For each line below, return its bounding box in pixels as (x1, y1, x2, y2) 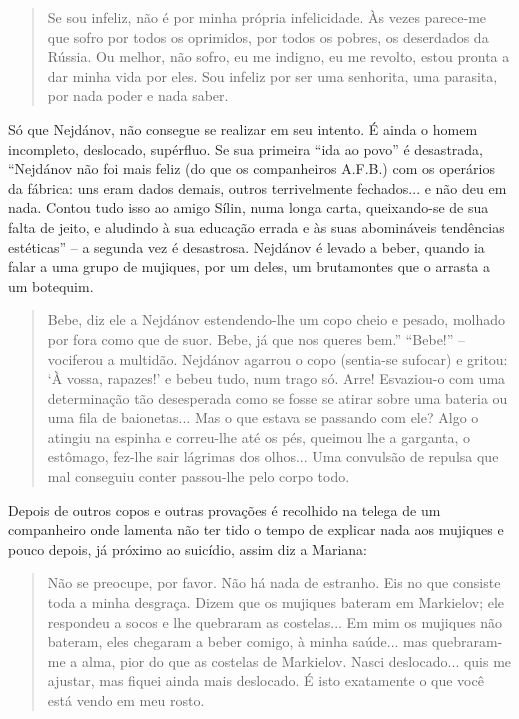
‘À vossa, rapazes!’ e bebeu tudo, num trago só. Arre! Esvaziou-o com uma (47, 368, 506, 389)
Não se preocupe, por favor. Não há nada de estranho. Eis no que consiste (47, 572, 501, 593)
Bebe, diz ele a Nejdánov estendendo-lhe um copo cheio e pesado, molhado (47, 309, 506, 330)
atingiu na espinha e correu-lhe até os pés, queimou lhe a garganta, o (47, 426, 471, 447)
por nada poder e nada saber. (47, 85, 229, 106)
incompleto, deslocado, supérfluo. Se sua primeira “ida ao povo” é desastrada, (8, 138, 483, 159)
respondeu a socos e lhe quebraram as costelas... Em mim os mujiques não (47, 611, 503, 632)
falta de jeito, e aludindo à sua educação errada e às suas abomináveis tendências (8, 216, 505, 237)
